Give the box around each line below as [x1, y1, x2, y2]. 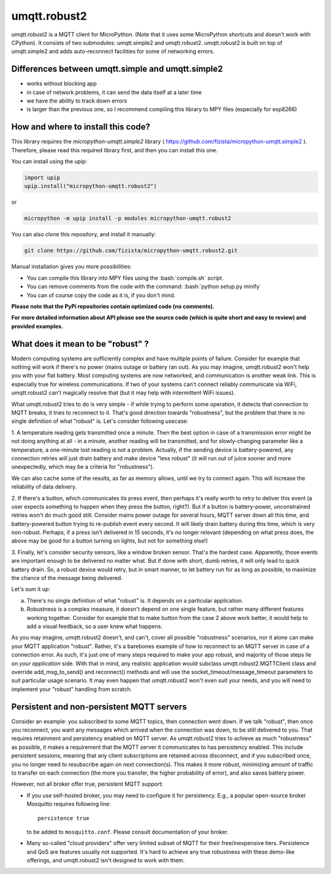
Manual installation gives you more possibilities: [11, 263, 132, 270]
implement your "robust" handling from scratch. [11, 685, 132, 693]
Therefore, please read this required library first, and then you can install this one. [11, 146, 218, 153]
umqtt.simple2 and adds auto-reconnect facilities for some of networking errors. [11, 48, 215, 55]
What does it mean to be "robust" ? [11, 338, 150, 349]
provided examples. [11, 322, 64, 330]
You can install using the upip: [11, 158, 88, 165]
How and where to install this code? [11, 122, 150, 132]
